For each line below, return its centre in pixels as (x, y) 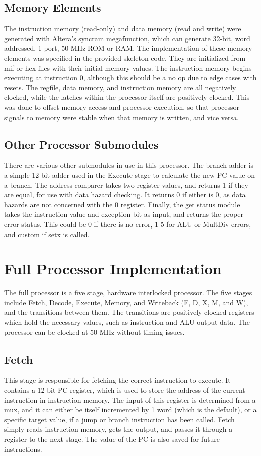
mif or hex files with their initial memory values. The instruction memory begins (128, 68)
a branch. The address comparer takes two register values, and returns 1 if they (126, 185)
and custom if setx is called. (47, 234)
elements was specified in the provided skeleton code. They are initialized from (125, 58)
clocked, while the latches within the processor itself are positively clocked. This (127, 97)
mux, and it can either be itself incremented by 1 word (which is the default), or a (130, 410)
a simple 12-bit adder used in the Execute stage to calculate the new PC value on (129, 175)
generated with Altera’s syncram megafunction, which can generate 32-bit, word (127, 38)
